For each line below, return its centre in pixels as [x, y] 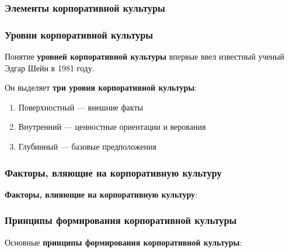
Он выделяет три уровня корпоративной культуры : [101, 87]
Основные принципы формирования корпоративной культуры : [123, 242]
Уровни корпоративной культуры [79, 34]
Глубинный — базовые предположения [87, 146]
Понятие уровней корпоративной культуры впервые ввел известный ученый [145, 56]
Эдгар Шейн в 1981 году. [50, 68]
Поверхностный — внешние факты [81, 107]
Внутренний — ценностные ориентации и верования [112, 127]
